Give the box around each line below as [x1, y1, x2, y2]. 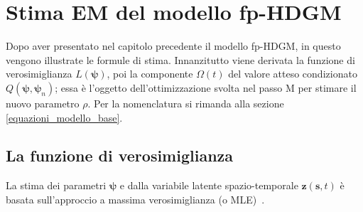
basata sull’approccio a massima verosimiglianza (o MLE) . [6, 191, 265, 206]
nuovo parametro [6, 95, 80, 110]
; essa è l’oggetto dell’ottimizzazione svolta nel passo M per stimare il [55, 80, 357, 95]
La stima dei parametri [6, 178, 107, 193]
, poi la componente [107, 66, 193, 81]
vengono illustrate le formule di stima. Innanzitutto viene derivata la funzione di [6, 52, 355, 67]
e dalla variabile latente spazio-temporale [119, 178, 298, 193]
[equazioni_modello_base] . [6, 110, 123, 124]
